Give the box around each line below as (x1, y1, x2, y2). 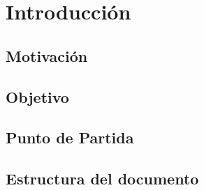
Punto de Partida (6, 127, 134, 148)
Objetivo (6, 86, 69, 107)
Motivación (6, 45, 88, 66)
